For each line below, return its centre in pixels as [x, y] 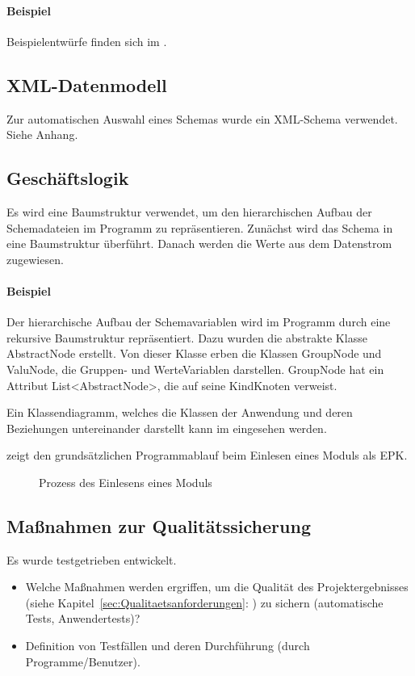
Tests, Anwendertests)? [83, 618]
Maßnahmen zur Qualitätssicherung [159, 525]
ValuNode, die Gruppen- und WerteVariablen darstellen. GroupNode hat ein [195, 369]
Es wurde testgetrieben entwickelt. [92, 559]
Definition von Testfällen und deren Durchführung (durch [168, 646]
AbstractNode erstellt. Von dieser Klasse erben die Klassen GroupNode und [194, 353]
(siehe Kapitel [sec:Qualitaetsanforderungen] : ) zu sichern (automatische [204, 602]
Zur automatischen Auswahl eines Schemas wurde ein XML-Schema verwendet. [202, 118]
